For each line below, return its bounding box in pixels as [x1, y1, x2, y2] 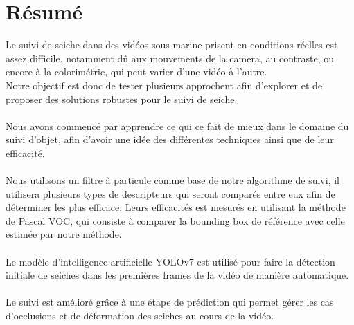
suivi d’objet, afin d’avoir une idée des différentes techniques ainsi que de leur [6, 132, 334, 147]
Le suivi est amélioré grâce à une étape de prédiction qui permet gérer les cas [6, 295, 334, 309]
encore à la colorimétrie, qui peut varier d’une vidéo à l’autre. [6, 64, 267, 79]
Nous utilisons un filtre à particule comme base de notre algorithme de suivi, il [6, 173, 339, 187]
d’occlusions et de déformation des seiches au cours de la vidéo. [6, 308, 274, 322]
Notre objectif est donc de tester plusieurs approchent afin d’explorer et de [6, 77, 323, 92]
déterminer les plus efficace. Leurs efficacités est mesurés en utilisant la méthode [6, 200, 346, 214]
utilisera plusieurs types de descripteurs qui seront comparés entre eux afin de [6, 186, 335, 201]
